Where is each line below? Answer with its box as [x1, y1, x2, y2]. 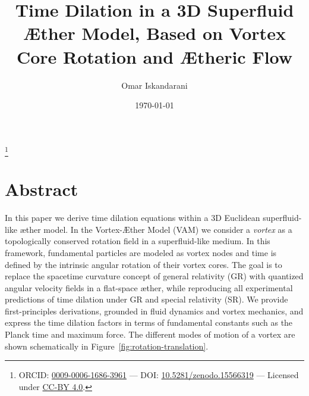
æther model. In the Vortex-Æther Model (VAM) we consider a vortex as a [20, 223, 292, 235]
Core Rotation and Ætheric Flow [16, 44, 293, 68]
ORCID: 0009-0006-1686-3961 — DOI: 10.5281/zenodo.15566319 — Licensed [18, 369, 299, 381]
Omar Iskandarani [121, 79, 188, 91]
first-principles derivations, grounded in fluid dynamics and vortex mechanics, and [5, 304, 304, 317]
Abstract [5, 177, 78, 201]
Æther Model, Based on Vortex [23, 21, 286, 45]
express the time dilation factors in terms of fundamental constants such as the [5, 316, 293, 329]
